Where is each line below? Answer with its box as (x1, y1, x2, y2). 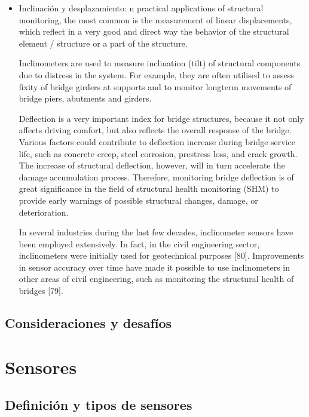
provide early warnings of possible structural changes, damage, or (19, 194, 258, 206)
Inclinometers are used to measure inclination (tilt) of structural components (19, 57, 301, 69)
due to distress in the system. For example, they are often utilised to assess (19, 68, 294, 81)
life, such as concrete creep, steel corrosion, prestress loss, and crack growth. (19, 147, 298, 160)
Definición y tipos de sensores (5, 395, 192, 414)
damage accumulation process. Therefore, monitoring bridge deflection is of (19, 170, 294, 183)
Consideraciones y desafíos (5, 314, 172, 332)
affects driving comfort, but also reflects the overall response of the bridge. (19, 124, 292, 136)
